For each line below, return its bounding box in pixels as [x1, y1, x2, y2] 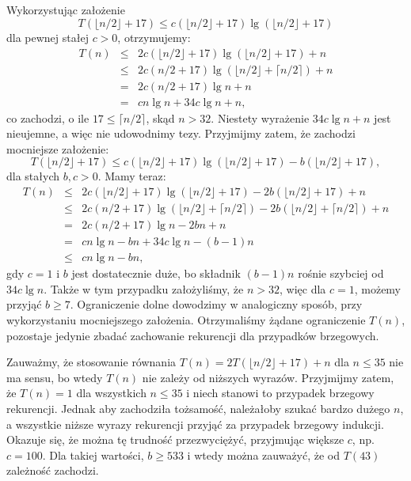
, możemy [354, 280, 401, 297]
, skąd [146, 109, 175, 126]
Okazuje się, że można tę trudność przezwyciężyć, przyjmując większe [6, 431, 344, 448]
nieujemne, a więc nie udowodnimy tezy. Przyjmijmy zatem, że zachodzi [6, 125, 356, 142]
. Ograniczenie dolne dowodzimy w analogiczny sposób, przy [70, 296, 363, 312]
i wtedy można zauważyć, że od [187, 446, 341, 463]
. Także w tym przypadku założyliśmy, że [44, 280, 244, 297]
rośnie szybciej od [298, 265, 384, 282]
